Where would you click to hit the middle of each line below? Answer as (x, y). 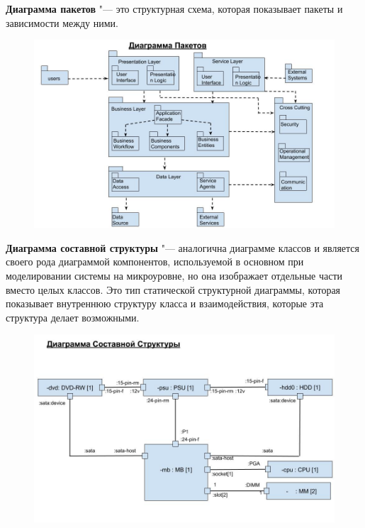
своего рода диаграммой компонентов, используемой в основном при (155, 262)
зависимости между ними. (62, 22)
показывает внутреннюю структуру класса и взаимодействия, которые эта (165, 303)
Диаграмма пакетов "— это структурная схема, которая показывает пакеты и (174, 9)
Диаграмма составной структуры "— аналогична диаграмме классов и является (182, 247)
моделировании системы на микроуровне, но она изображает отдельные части (174, 275)
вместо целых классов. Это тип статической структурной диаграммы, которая (173, 289)
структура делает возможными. (73, 317)
